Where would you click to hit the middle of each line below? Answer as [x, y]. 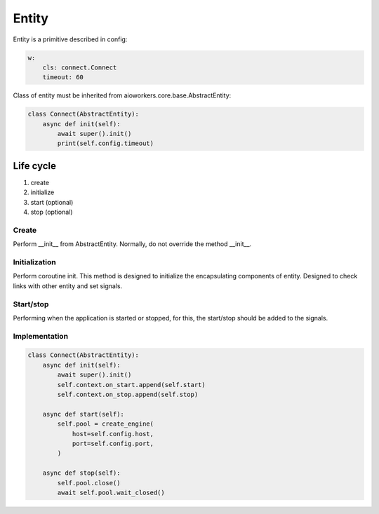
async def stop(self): [81, 473]
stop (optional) [52, 212]
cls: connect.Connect [80, 67]
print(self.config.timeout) [106, 143]
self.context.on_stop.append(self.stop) [128, 395]
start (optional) [52, 202]
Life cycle [34, 166]
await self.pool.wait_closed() [111, 492]
